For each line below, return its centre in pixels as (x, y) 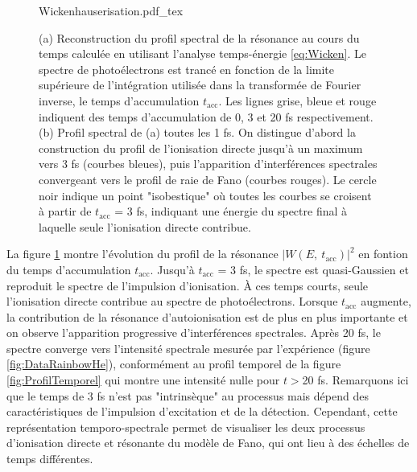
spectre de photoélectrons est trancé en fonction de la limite (187, 69)
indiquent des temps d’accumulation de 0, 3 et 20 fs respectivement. (206, 116)
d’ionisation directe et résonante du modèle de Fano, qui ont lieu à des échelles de (208, 443)
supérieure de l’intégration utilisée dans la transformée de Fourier (200, 85)
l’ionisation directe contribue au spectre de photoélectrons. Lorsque (172, 301)
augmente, (386, 301)
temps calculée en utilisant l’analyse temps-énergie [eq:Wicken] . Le (202, 53)
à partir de (65, 211)
